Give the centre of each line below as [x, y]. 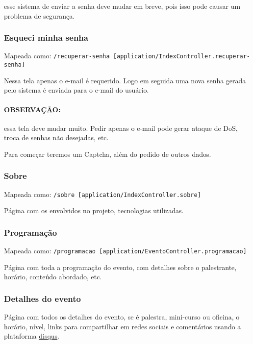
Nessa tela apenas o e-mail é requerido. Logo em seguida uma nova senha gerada [125, 80]
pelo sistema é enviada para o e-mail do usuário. [76, 90]
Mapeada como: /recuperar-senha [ [60, 56]
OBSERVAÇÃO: [32, 109]
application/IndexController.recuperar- [183, 57]
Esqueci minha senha [46, 37]
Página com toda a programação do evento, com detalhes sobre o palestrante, [120, 267]
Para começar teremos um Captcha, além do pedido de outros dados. [108, 154]
